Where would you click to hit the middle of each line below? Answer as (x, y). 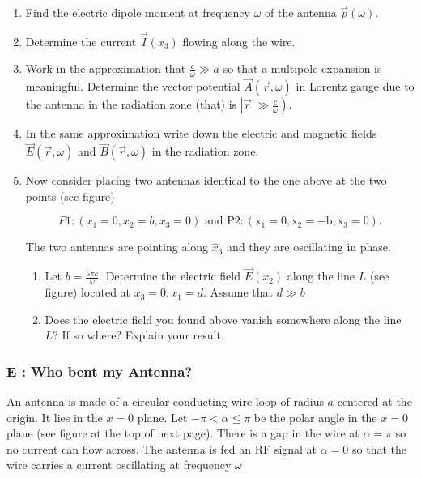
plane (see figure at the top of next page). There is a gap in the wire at (183, 433)
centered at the (374, 401)
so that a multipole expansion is (302, 68)
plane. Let (162, 417)
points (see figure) (70, 196)
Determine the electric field (173, 276)
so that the (379, 448)
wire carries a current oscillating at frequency (119, 465)
